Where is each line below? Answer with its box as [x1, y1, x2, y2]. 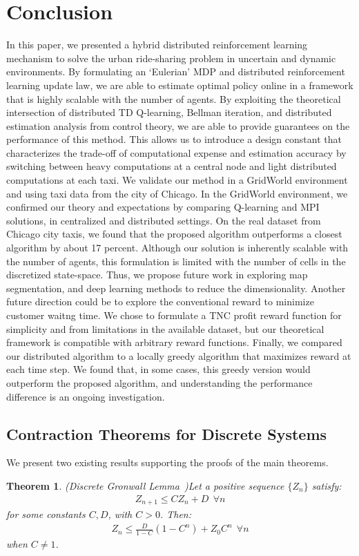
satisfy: [311, 478, 342, 492]
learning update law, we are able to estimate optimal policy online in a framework [6, 77, 353, 92]
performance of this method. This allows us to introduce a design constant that [6, 132, 342, 146]
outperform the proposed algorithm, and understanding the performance [6, 375, 313, 390]
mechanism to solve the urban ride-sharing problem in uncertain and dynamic [6, 50, 336, 65]
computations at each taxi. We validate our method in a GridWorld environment [6, 173, 348, 187]
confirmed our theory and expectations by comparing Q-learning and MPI [6, 200, 320, 214]
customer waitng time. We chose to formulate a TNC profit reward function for [6, 308, 342, 322]
